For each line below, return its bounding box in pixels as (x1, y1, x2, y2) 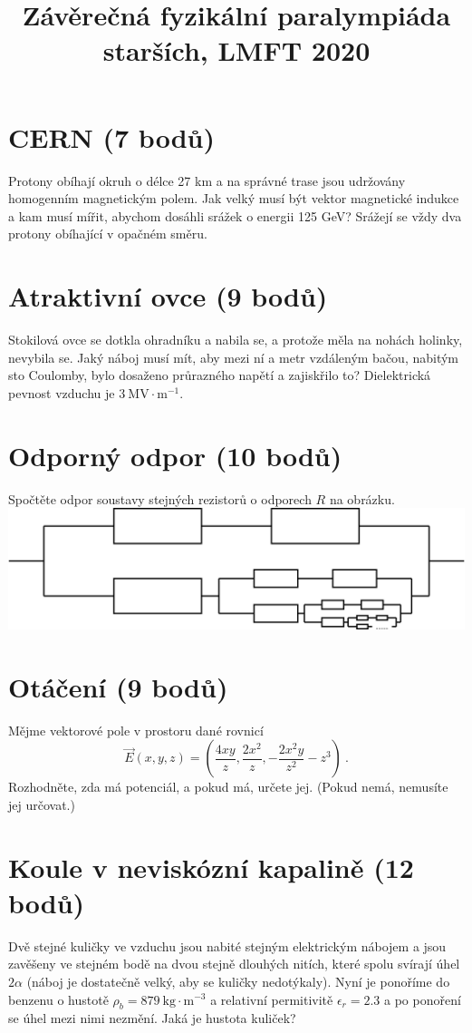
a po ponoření (384, 989, 461, 1009)
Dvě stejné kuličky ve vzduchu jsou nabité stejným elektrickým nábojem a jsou (8, 936, 447, 955)
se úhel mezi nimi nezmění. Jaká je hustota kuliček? (8, 1009, 296, 1028)
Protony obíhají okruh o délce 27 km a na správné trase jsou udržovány (8, 171, 406, 190)
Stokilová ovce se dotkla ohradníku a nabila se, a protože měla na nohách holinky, (8, 330, 463, 348)
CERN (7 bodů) (8, 118, 215, 155)
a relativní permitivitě (210, 989, 333, 1009)
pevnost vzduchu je (8, 383, 115, 402)
